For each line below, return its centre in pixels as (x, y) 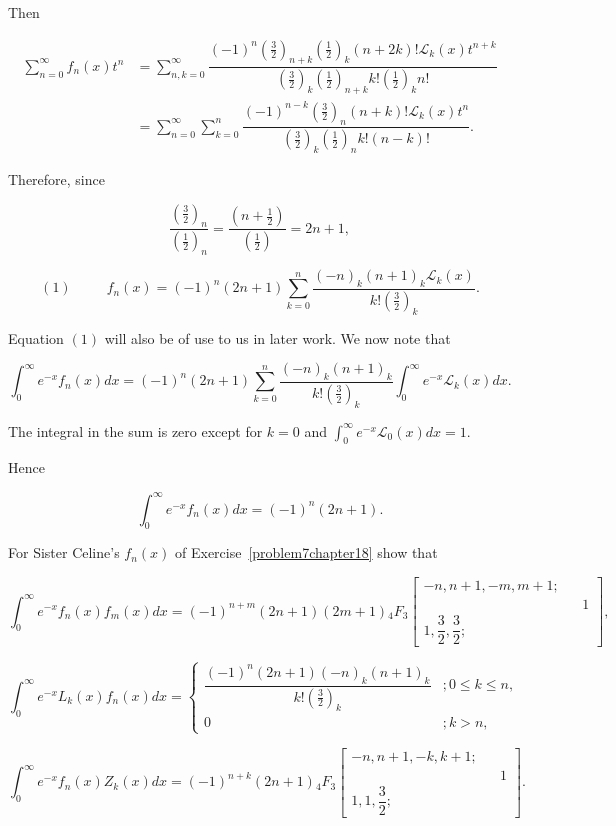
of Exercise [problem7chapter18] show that (306, 552)
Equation (36, 337)
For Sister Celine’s (64, 552)
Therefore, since (56, 179)
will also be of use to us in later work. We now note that (277, 337)
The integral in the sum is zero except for (135, 430)
